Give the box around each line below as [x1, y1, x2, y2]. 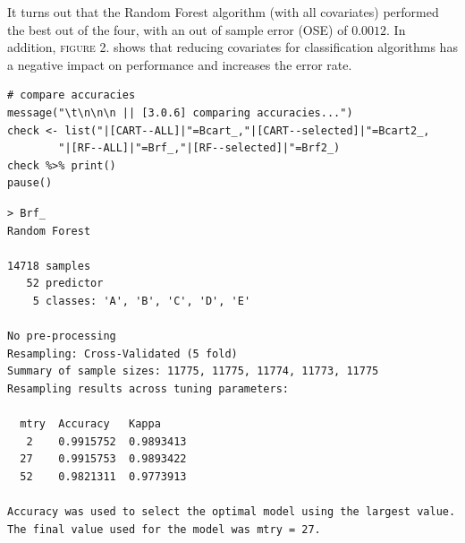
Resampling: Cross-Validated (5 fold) [7, 347, 238, 360]
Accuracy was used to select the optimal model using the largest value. [7, 505, 456, 519]
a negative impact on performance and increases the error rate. [7, 55, 352, 73]
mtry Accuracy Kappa [20, 418, 161, 431]
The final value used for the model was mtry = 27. [7, 522, 321, 536]
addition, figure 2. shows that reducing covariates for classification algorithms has [7, 38, 458, 56]
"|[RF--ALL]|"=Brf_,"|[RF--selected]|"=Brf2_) [58, 142, 341, 155]
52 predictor [26, 277, 104, 290]
